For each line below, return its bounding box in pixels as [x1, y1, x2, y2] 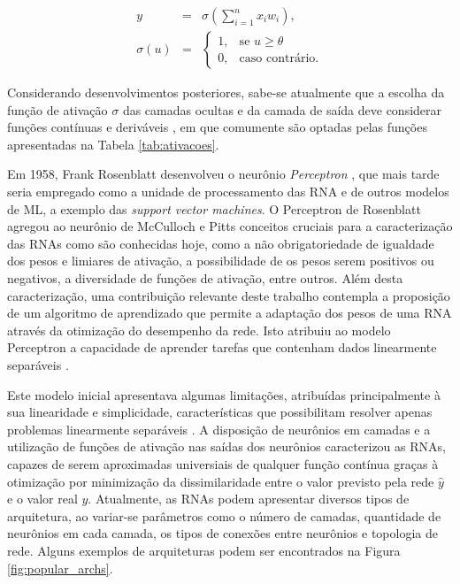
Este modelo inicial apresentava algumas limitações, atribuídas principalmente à [7, 385, 441, 403]
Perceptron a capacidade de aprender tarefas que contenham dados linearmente [7, 338, 437, 357]
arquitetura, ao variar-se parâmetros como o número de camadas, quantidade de [7, 506, 441, 525]
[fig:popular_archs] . [7, 558, 113, 577]
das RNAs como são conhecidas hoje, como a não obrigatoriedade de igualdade [7, 234, 434, 252]
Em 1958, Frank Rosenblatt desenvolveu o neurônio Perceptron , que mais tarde [7, 165, 440, 183]
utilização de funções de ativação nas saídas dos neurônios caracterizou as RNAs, [7, 437, 446, 456]
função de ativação [7, 100, 108, 119]
